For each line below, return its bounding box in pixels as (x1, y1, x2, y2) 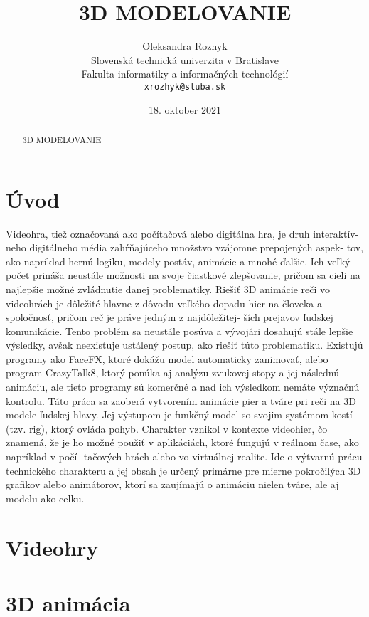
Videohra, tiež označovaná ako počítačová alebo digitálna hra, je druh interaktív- (6, 226, 359, 241)
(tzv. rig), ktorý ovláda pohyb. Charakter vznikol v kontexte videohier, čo (6, 421, 328, 436)
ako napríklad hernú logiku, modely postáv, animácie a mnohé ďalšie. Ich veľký (6, 253, 351, 268)
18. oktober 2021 (149, 102, 221, 117)
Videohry (6, 532, 99, 561)
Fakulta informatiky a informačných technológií (81, 66, 289, 81)
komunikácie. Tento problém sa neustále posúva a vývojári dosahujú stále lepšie (6, 323, 353, 338)
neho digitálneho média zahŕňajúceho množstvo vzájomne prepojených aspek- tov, (6, 240, 364, 255)
